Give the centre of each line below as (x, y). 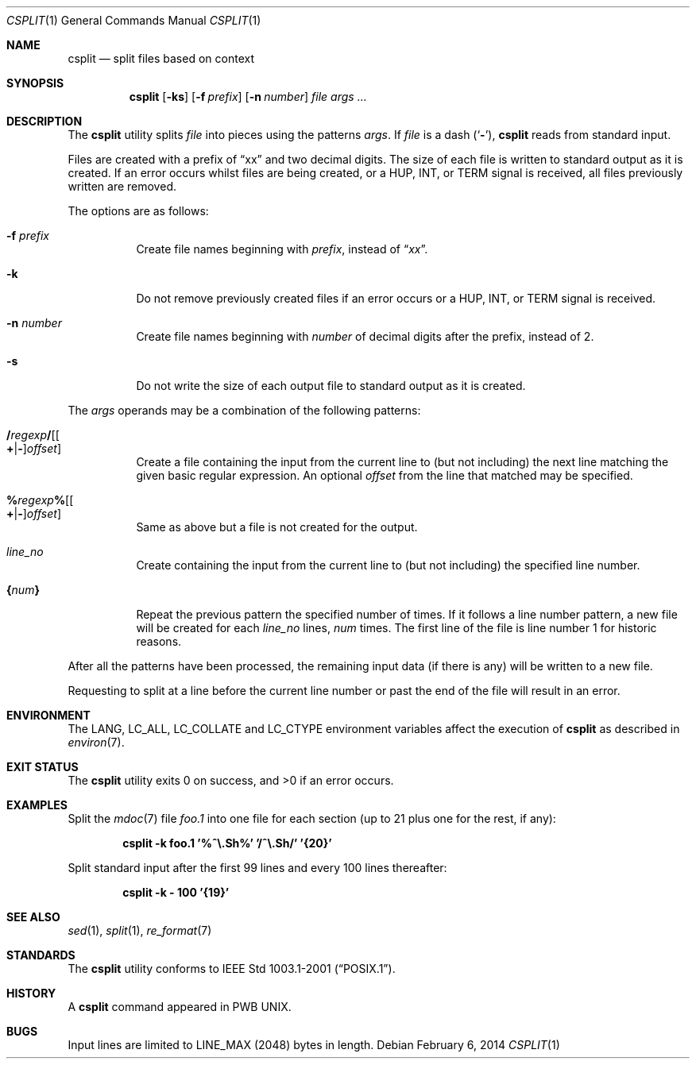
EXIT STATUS (43, 767)
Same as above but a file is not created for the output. (277, 527)
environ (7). (96, 742)
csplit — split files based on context (161, 58)
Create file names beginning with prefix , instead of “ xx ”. (282, 249)
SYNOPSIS (35, 83)
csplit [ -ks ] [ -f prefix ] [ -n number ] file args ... (248, 96)
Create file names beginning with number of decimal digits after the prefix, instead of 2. (365, 336)
